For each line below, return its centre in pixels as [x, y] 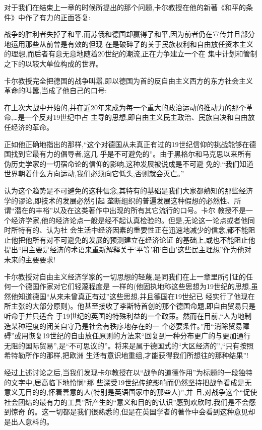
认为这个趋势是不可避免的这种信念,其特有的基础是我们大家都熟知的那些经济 [128, 190]
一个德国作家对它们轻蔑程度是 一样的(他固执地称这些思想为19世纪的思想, [131, 286]
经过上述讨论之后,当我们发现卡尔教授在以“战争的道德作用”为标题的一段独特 [128, 372]
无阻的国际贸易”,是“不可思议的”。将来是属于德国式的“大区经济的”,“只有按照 [129, 345]
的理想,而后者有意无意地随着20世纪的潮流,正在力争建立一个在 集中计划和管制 [131, 54]
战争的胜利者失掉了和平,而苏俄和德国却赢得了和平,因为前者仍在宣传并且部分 [129, 34]
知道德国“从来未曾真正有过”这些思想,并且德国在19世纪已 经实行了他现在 [136, 296]
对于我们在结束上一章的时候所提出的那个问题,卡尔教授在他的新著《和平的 [125, 7]
